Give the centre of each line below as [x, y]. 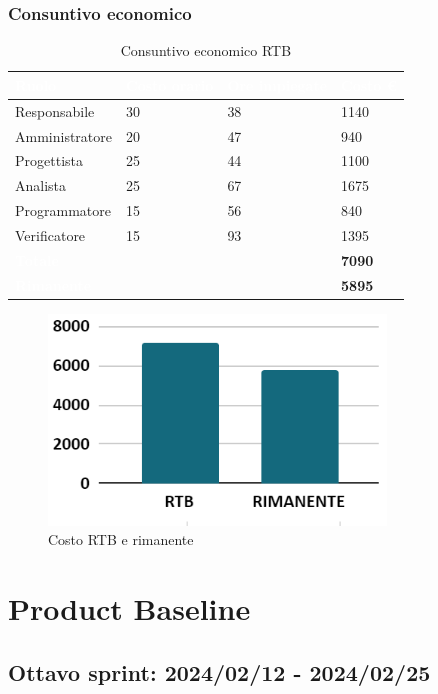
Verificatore [50, 234]
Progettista [49, 160]
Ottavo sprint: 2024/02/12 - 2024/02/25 [219, 671]
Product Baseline [129, 608]
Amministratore [63, 135]
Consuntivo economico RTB [206, 50]
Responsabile [55, 110]
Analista [41, 185]
